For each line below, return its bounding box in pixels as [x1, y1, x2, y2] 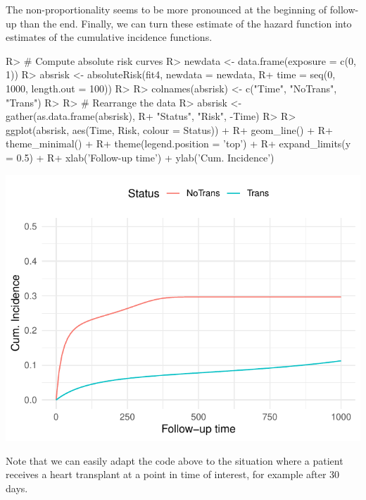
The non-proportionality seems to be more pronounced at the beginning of [6, 2, 327, 16]
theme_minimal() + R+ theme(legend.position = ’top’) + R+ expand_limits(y [6, 136, 351, 151]
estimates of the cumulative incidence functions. [6, 30, 213, 44]
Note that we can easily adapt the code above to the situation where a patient [6, 453, 343, 468]
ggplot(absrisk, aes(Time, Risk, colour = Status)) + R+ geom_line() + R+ [6, 122, 333, 137]
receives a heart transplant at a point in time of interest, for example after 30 [6, 467, 340, 482]
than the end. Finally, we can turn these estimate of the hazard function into [20, 16, 352, 30]
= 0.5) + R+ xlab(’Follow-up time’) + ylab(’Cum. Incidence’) [6, 150, 274, 164]
